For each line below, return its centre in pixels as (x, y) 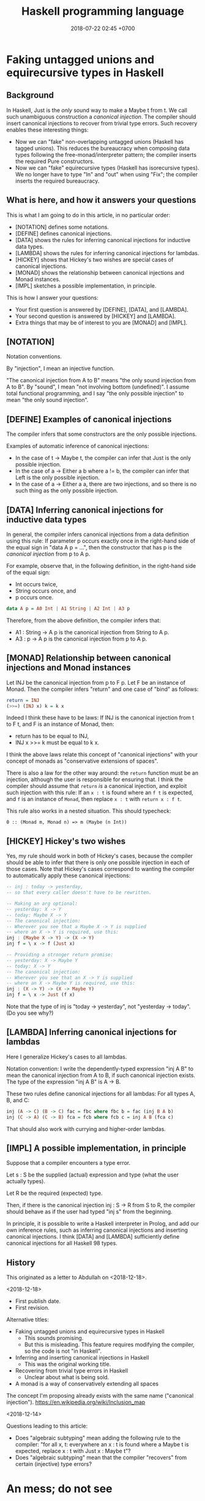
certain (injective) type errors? (53, 1464)
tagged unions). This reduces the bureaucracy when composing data (102, 148)
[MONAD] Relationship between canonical (89, 658)
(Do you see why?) (30, 1013)
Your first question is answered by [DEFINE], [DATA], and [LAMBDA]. (102, 309)
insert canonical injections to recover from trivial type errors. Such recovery (102, 123)
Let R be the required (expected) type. (54, 1193)
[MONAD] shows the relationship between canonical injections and (100, 272)
